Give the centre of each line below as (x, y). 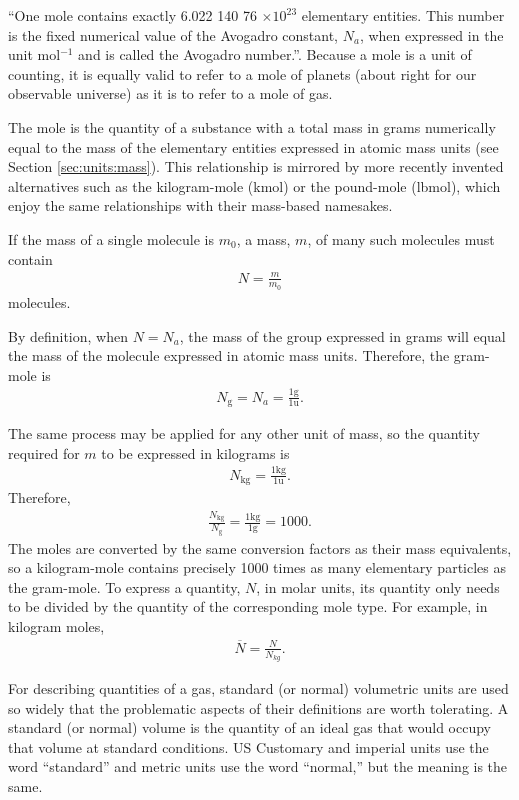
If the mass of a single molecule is (111, 238)
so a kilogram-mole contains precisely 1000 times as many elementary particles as (257, 567)
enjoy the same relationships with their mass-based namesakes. (200, 205)
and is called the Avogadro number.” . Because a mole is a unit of (275, 54)
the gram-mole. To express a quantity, (124, 586)
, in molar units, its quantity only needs (378, 586)
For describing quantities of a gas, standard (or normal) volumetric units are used (258, 688)
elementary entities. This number (403, 15)
